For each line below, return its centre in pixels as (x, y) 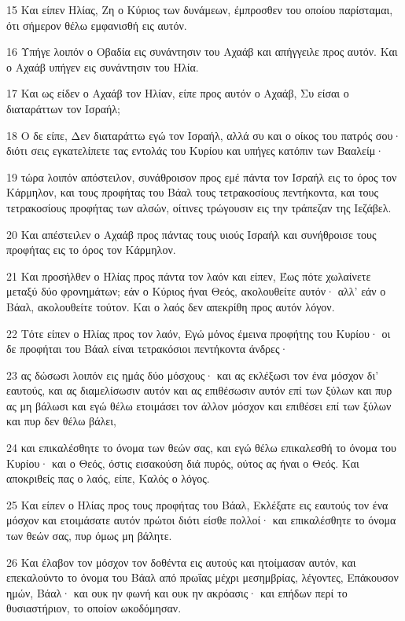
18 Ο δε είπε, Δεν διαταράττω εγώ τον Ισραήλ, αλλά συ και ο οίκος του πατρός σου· (204, 135)
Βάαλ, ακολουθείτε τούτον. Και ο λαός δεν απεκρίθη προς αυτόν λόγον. (171, 306)
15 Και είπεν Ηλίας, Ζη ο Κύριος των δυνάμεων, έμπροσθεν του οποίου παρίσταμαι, (200, 9)
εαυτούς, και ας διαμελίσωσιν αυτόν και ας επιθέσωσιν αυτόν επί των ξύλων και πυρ (199, 390)
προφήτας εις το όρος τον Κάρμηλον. (91, 250)
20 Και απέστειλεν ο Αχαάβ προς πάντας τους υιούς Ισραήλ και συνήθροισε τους (191, 234)
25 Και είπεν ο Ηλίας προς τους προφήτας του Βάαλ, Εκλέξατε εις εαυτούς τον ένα (197, 504)
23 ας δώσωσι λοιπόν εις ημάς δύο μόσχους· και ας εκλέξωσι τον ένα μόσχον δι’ (193, 375)
